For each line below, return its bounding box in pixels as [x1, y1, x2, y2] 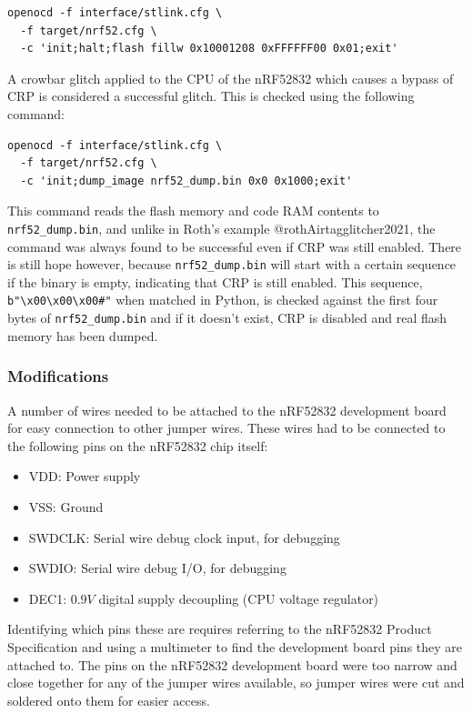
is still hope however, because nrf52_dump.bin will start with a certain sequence [7, 255, 457, 274]
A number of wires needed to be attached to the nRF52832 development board [7, 400, 447, 419]
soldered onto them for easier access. [7, 690, 210, 709]
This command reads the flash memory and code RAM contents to [7, 201, 379, 220]
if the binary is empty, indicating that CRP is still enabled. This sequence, [7, 272, 423, 291]
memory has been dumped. [7, 326, 158, 345]
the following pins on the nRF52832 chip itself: [7, 436, 268, 455]
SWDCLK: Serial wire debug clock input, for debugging [28, 527, 340, 547]
